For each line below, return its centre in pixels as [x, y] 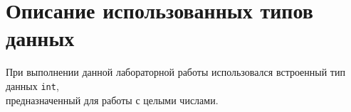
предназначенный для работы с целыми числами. [112, 100]
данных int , [32, 85]
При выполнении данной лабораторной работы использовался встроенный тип [175, 72]
